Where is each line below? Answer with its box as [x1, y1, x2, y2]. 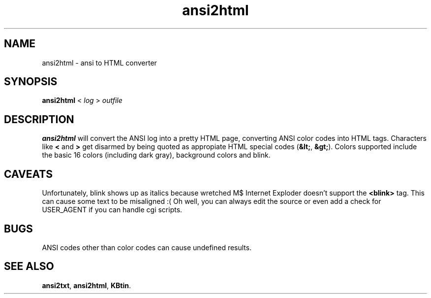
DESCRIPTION [4, 113, 74, 126]
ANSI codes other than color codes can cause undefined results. [42, 243, 252, 252]
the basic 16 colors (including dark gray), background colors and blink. [42, 151, 271, 160]
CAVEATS [4, 167, 53, 180]
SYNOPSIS [4, 75, 58, 88]
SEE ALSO [4, 260, 54, 273]
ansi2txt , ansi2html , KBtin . [42, 281, 131, 290]
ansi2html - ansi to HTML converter [42, 58, 157, 67]
